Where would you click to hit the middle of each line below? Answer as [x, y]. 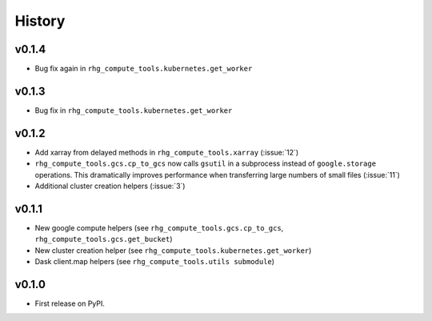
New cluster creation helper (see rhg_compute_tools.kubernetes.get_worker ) [173, 250]
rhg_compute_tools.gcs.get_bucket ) [104, 239]
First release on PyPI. [70, 303]
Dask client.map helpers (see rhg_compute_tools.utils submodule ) [155, 262]
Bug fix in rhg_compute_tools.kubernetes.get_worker [134, 110]
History [40, 21]
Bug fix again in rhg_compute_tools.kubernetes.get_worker [144, 69]
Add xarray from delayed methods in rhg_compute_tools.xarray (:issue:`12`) [167, 152]
